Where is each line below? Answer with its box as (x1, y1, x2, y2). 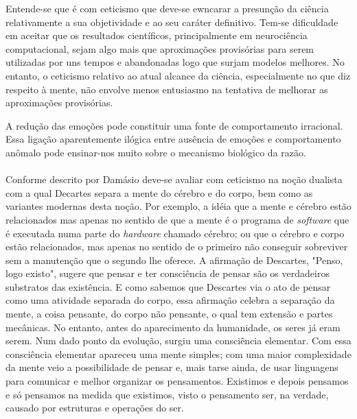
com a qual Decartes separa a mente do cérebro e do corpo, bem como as (5, 185, 313, 200)
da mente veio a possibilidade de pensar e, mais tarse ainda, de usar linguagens (5, 360, 338, 374)
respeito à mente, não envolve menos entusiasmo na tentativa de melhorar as (5, 82, 328, 96)
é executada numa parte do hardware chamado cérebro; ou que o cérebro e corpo (5, 226, 345, 240)
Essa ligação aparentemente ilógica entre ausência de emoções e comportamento (5, 132, 341, 146)
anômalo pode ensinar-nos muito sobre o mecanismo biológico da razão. (5, 145, 306, 159)
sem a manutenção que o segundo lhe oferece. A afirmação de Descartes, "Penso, (5, 252, 343, 267)
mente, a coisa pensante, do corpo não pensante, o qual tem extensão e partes (5, 307, 333, 321)
